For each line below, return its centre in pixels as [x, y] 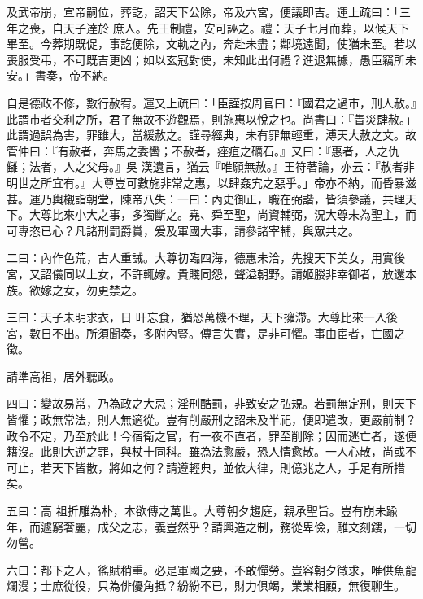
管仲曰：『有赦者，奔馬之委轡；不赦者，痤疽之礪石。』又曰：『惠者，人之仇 [203, 150]
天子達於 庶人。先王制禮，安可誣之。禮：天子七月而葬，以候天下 [236, 27]
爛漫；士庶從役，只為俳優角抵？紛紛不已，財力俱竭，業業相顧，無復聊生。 [206, 586]
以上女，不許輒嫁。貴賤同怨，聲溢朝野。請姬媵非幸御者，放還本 [245, 273]
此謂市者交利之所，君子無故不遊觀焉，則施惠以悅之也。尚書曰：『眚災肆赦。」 [211, 118]
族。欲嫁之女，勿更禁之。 [75, 289]
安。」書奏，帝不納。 [61, 75]
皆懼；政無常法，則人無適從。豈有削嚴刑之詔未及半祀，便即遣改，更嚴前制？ [211, 420]
